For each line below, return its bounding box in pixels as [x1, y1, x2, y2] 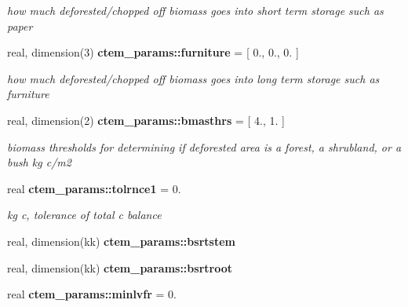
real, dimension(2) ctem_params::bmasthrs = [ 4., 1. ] [7, 111, 285, 128]
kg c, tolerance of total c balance [7, 206, 162, 223]
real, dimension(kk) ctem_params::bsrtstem [7, 232, 235, 249]
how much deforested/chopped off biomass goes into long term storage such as [7, 70, 380, 86]
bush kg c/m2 [7, 154, 71, 170]
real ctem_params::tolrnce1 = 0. [7, 180, 181, 196]
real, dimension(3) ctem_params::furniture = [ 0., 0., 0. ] [7, 44, 299, 60]
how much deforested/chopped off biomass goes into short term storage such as [7, 2, 384, 18]
